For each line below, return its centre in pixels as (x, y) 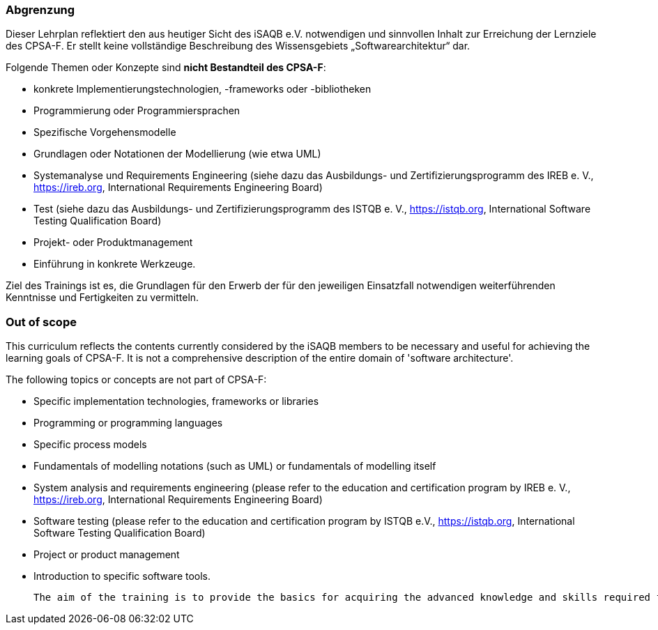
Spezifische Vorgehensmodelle (105, 132)
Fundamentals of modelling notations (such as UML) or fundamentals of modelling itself (235, 466)
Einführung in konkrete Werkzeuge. (115, 264)
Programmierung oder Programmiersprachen (137, 111)
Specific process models (90, 445)
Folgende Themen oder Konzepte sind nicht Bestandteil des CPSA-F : (166, 68)
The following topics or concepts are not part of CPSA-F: (136, 380)
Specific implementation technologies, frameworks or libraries (176, 401)
